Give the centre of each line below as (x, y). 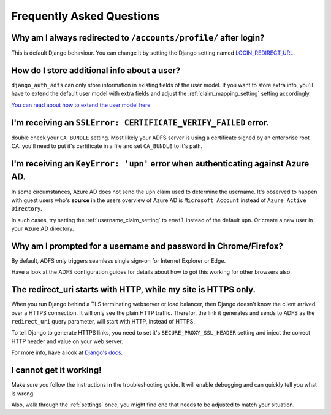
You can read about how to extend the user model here (81, 105)
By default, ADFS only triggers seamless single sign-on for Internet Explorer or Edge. (119, 261)
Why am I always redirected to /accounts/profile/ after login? (138, 38)
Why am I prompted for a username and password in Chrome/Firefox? (147, 246)
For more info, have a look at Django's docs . (67, 352)
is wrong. (23, 394)
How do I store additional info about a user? (96, 70)
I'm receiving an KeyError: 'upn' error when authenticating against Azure (160, 164)
